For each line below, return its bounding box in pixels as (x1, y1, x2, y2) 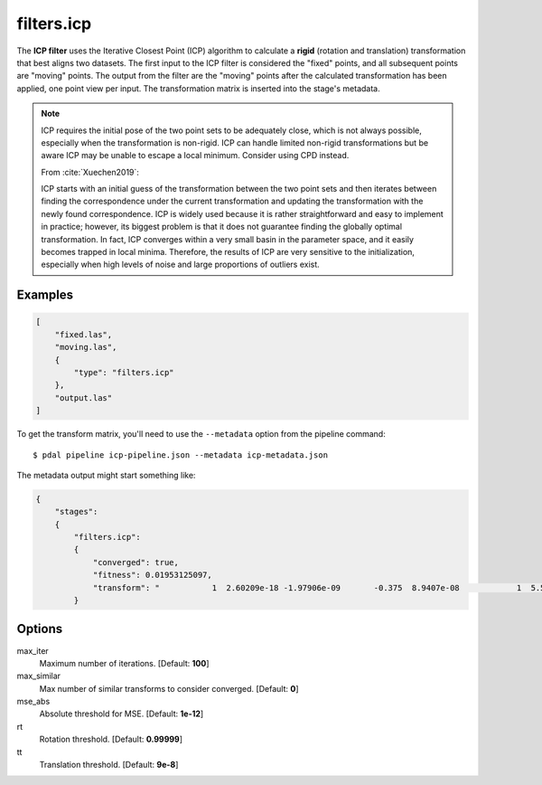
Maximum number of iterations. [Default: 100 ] (39, 657, 210, 668)
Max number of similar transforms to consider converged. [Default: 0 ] (39, 683, 299, 694)
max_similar (16, 670, 61, 682)
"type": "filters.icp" (73, 367, 175, 377)
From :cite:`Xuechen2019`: (41, 166, 140, 177)
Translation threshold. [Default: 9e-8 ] (39, 760, 179, 771)
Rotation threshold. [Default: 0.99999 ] (39, 733, 183, 745)
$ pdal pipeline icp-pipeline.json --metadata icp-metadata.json (33, 449, 329, 460)
